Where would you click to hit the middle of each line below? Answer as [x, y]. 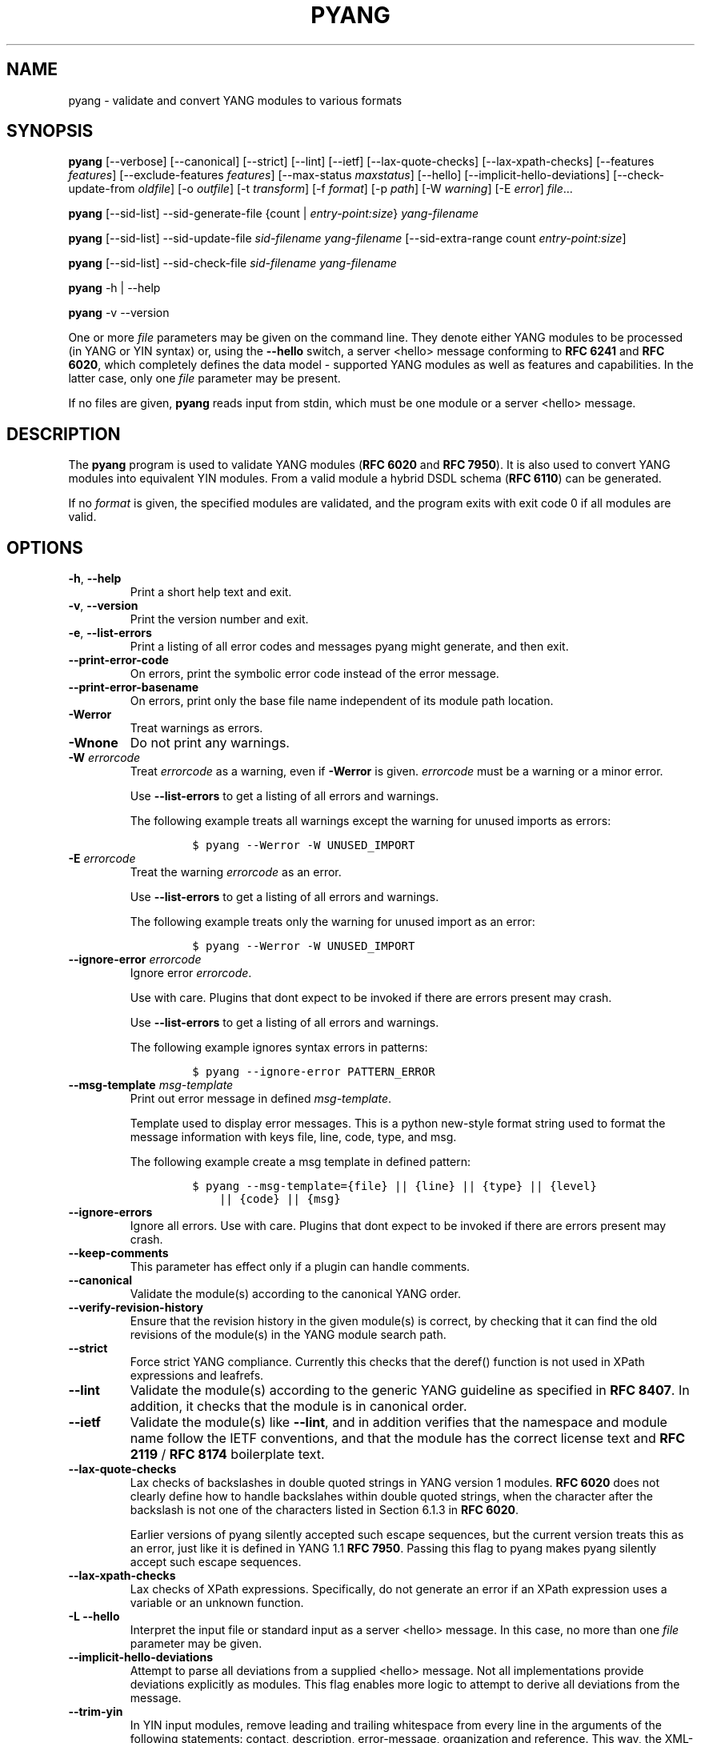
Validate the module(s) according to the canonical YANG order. [296, 1294]
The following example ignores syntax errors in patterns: [279, 1048]
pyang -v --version [119, 313]
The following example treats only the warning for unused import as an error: [332, 922]
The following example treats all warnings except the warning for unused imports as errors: [371, 821]
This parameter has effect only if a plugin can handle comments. [300, 1267]
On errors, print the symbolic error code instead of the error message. [314, 674]
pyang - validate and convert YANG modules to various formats [235, 100]
